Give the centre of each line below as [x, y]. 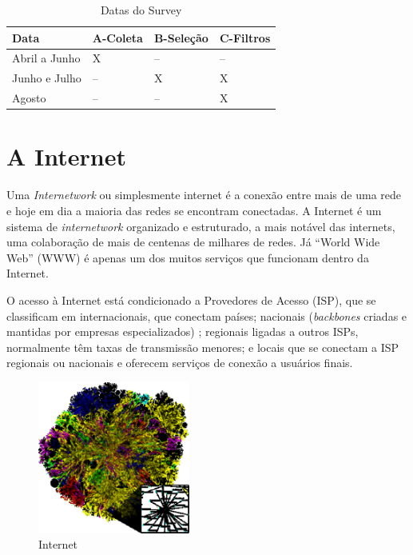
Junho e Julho [47, 78]
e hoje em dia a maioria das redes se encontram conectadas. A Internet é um [194, 210]
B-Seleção [181, 37]
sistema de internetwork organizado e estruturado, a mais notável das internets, [201, 226]
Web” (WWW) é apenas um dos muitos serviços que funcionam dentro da [188, 257]
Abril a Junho [46, 58]
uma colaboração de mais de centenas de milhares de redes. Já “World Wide [193, 242]
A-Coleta [117, 37]
